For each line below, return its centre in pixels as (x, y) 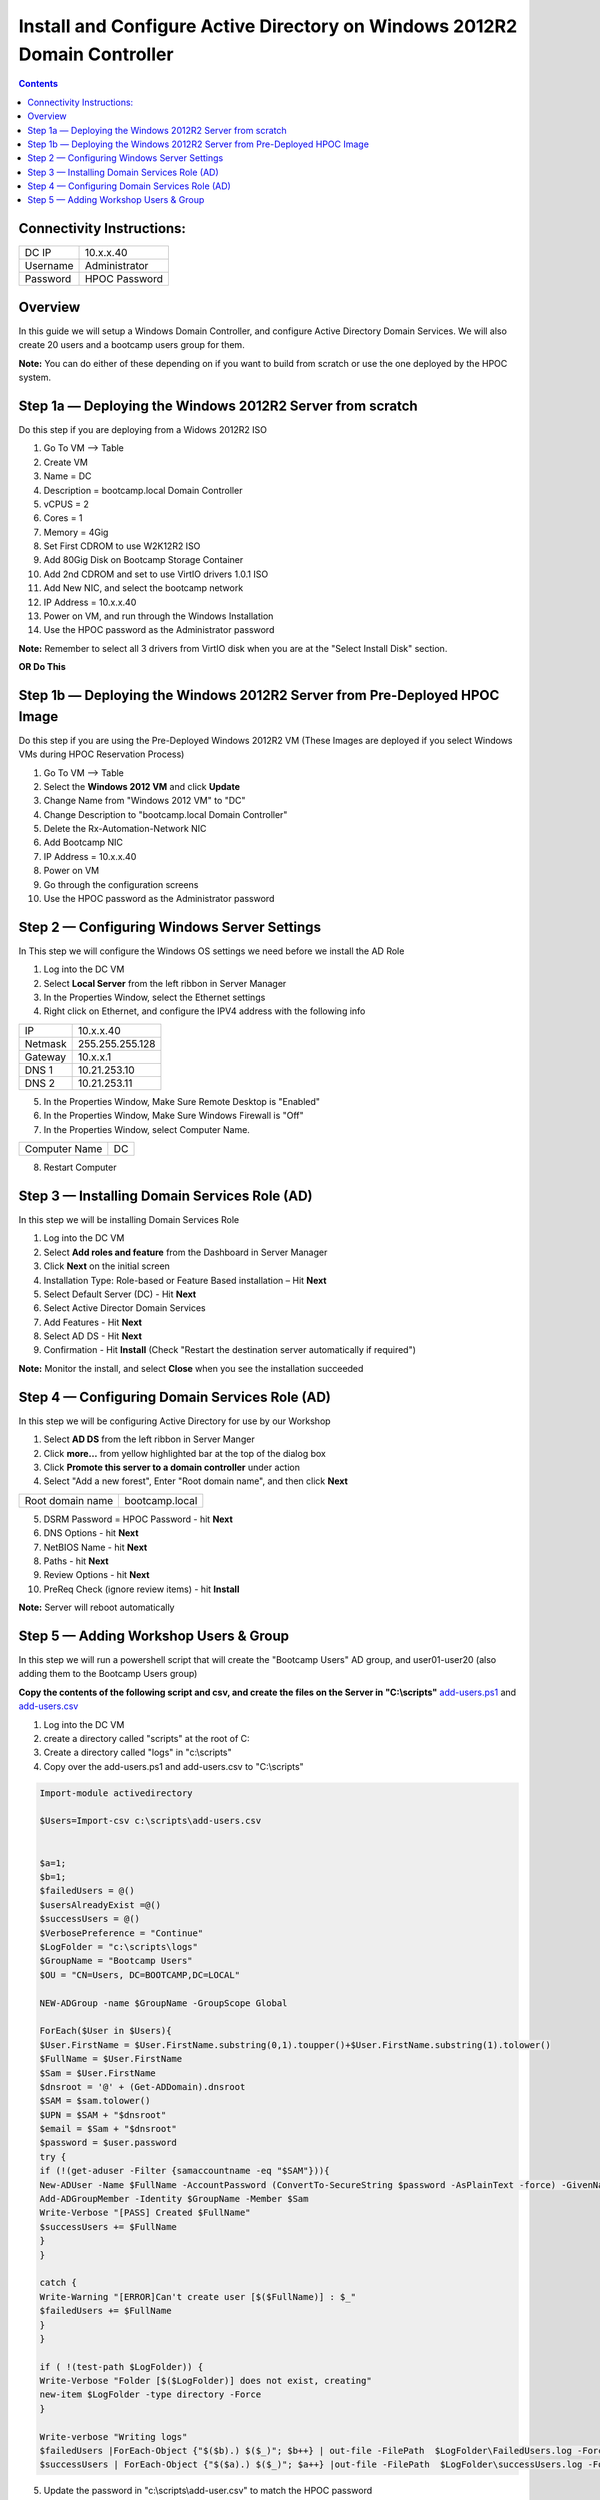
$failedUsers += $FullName (105, 2311)
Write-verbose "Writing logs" (113, 2436)
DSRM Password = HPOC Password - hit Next (138, 1519)
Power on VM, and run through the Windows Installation (158, 616)
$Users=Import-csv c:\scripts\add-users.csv (150, 1821)
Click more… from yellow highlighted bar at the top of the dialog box (185, 1453)
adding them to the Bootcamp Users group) (108, 1674)
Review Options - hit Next (96, 1575)
